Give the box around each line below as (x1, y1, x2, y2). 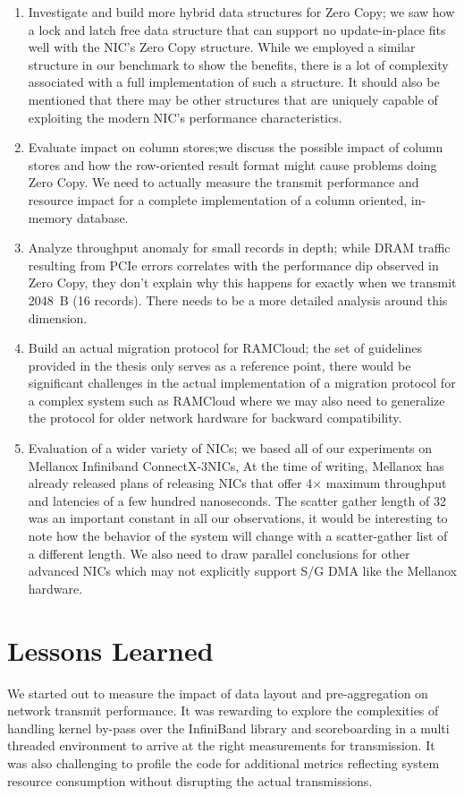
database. (76, 208, 129, 227)
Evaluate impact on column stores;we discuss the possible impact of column (28, 138, 443, 157)
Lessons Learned (7, 631, 214, 668)
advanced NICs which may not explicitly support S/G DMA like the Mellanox (28, 561, 458, 580)
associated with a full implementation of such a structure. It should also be (28, 73, 440, 91)
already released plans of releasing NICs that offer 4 (28, 474, 313, 492)
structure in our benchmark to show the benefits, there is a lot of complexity (28, 55, 449, 73)
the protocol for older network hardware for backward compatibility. (28, 408, 402, 427)
